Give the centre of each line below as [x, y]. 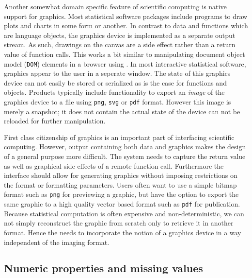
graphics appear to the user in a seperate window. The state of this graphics [117, 73]
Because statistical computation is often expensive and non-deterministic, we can [124, 213]
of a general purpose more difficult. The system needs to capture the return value [125, 156]
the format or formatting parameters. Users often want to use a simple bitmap [120, 184]
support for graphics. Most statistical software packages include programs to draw [126, 16]
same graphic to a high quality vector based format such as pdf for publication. [122, 204]
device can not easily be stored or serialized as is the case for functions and [115, 82]
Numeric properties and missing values [103, 268]
